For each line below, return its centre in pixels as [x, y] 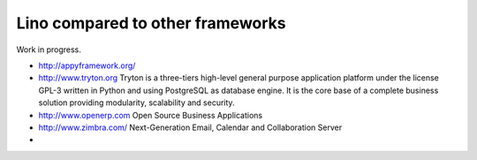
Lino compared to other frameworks [151, 23]
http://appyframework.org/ [87, 65]
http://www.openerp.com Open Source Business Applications [151, 115]
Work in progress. [49, 50]
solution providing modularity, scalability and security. [136, 103]
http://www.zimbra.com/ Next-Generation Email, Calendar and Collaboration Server [190, 127]
